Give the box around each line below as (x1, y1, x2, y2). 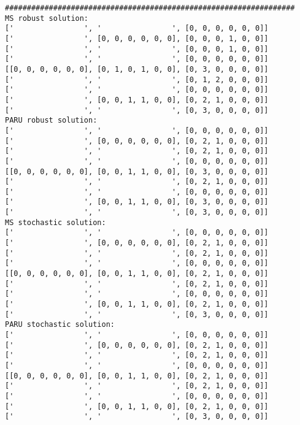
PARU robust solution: (5, 116, 98, 125)
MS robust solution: (5, 13, 89, 23)
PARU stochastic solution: (5, 320, 115, 329)
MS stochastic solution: (5, 218, 106, 227)
